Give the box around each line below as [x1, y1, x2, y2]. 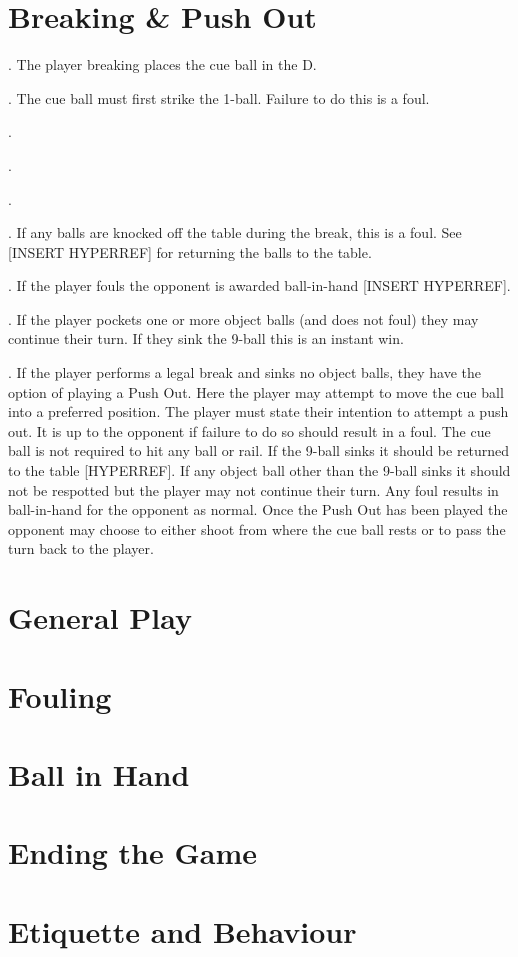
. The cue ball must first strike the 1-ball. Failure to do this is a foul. [8, 87, 430, 108]
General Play [8, 597, 192, 638]
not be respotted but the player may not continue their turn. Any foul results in [8, 479, 499, 500]
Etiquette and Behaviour [8, 910, 357, 951]
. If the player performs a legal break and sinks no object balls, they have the [8, 362, 481, 383]
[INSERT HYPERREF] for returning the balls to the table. [8, 241, 372, 262]
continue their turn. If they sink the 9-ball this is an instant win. [8, 328, 404, 349]
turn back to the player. [8, 538, 154, 559]
